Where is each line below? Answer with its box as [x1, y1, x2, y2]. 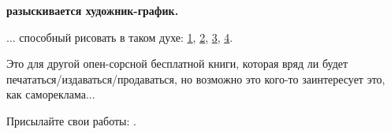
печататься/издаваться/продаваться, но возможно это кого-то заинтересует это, [6, 70, 385, 87]
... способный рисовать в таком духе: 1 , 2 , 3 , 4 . [6, 28, 233, 45]
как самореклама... [6, 86, 95, 102]
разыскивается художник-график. [6, 2, 179, 18]
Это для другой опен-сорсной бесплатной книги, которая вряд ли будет [6, 55, 348, 72]
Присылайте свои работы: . [6, 112, 136, 128]
